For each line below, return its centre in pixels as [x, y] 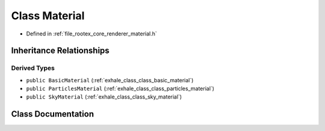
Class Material [48, 16]
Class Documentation [53, 114]
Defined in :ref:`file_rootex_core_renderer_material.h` [92, 34]
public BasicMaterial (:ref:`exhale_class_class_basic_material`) [110, 80]
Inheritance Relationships [60, 51]
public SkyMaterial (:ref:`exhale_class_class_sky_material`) [104, 97]
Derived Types [33, 68]
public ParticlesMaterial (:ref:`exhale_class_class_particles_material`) [120, 89]
